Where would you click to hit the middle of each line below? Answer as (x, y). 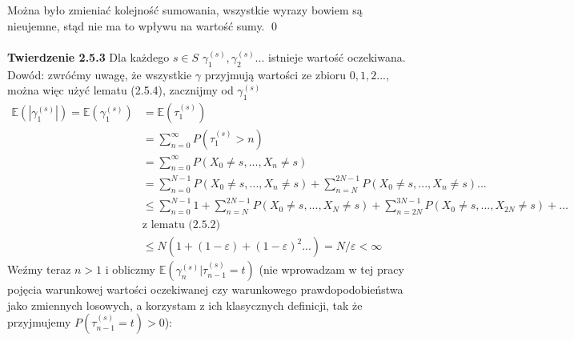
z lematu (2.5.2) (181, 225)
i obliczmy (130, 269)
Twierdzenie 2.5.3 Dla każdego (88, 56)
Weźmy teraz (39, 269)
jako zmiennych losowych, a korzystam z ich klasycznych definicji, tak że (185, 305)
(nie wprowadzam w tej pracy (331, 269)
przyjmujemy (39, 322)
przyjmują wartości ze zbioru (275, 74)
